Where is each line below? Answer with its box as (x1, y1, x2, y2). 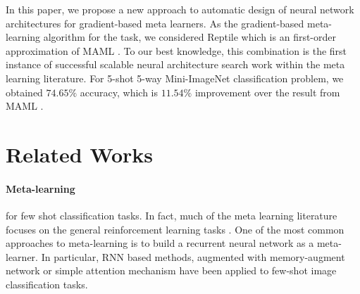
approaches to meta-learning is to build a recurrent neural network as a (6, 236, 314, 250)
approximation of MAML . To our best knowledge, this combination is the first (6, 43, 347, 58)
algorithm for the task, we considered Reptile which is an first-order (43, 30, 337, 44)
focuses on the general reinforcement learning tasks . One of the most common (6, 222, 345, 236)
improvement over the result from (194, 84, 340, 99)
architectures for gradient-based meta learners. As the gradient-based (6, 15, 304, 30)
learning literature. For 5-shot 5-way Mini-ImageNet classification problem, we (6, 70, 344, 85)
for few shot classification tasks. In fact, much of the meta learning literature (6, 207, 337, 222)
